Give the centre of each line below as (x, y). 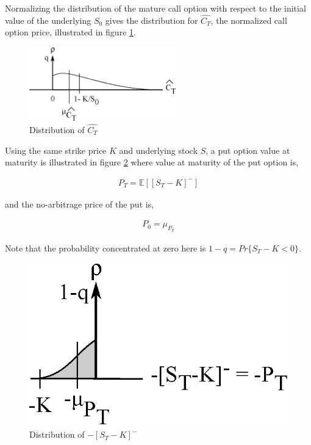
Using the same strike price (56, 150)
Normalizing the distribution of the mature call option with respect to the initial (155, 8)
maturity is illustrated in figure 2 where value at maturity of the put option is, (152, 162)
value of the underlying (48, 20)
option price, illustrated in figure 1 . (70, 32)
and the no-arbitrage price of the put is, (80, 204)
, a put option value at (248, 150)
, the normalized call (249, 20)
